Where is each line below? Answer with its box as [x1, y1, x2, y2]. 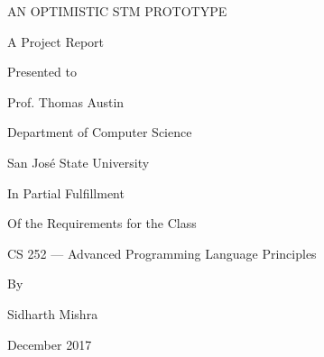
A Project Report [7, 32, 105, 50]
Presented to [7, 62, 77, 81]
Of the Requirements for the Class [7, 214, 197, 233]
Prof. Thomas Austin [7, 92, 125, 111]
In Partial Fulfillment [7, 183, 125, 202]
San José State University [7, 152, 150, 171]
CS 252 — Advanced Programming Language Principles [7, 243, 317, 262]
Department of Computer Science [7, 123, 192, 142]
